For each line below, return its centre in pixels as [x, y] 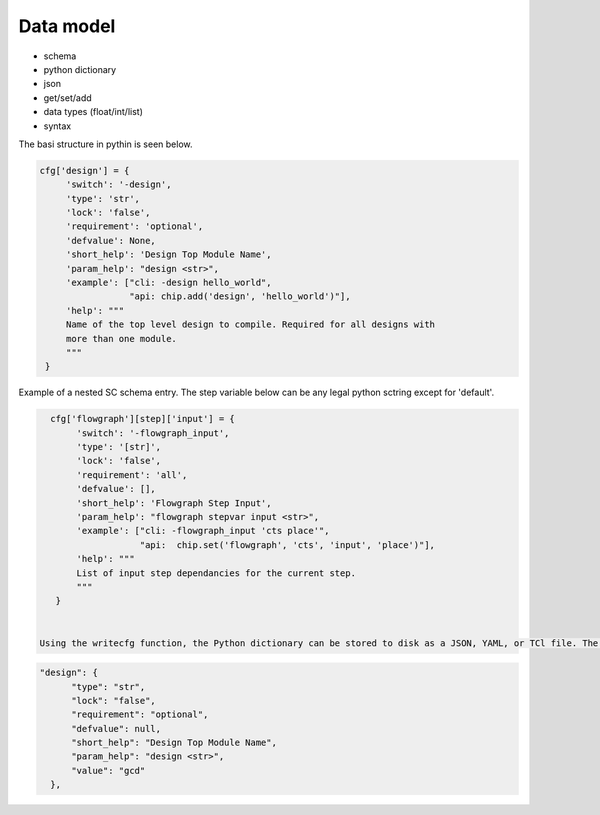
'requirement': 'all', [132, 474]
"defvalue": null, [116, 728]
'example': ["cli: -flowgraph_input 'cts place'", [203, 531]
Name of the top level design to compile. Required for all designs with [250, 324]
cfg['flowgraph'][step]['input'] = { [142, 419]
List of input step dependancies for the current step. [216, 573]
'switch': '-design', [118, 184]
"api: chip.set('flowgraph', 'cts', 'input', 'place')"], [287, 544]
